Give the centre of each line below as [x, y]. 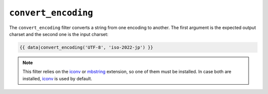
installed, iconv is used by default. [57, 78]
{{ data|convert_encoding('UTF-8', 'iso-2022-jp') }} [86, 47]
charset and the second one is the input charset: [59, 34]
